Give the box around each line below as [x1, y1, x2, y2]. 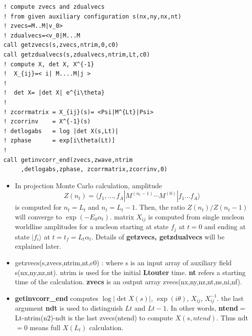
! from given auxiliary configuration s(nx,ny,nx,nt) [3, 13, 182, 20]
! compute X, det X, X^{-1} [3, 60, 95, 68]
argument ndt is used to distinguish [15, 303, 123, 313]
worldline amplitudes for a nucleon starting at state [15, 221, 169, 232]
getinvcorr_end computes [15, 293, 98, 303]
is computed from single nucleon [148, 211, 244, 221]
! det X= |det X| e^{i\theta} [3, 89, 105, 97]
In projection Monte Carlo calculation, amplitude [15, 180, 162, 190]
